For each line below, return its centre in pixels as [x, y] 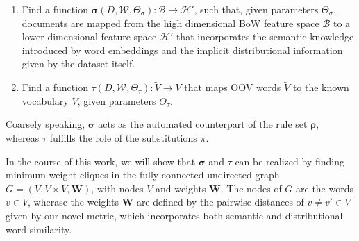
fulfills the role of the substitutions [123, 137]
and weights [181, 188]
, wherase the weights [73, 202]
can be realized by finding [290, 161]
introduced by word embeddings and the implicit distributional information [182, 50]
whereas [23, 137]
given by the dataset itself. [78, 64]
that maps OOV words [233, 87]
